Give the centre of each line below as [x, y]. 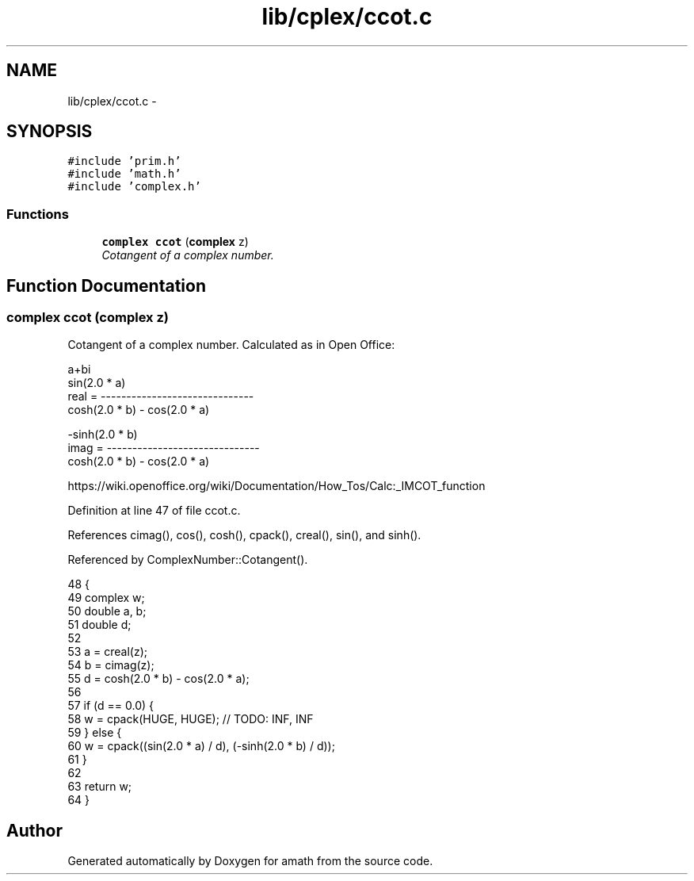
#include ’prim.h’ [124, 161]
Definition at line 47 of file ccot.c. [154, 511]
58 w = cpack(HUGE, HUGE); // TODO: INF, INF [191, 719]
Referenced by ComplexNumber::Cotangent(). [188, 560]
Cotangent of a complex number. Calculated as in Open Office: [231, 345]
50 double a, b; [107, 611]
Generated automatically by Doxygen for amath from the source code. [250, 861]
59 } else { [95, 733]
